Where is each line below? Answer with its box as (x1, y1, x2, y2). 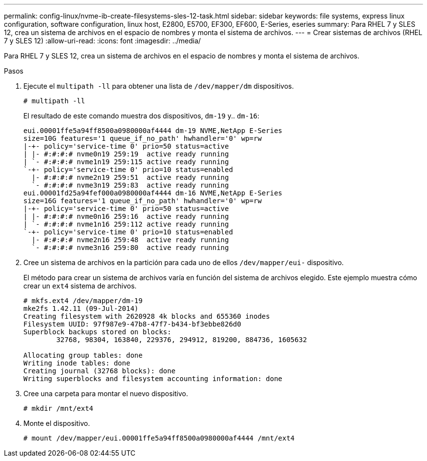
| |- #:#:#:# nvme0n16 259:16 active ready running (23, 212, 229, 220)
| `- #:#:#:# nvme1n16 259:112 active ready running (23, 220, 229, 228)
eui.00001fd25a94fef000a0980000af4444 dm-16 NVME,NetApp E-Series (23, 189, 283, 197)
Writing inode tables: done (23, 359, 131, 367)
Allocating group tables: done (23, 351, 143, 359)
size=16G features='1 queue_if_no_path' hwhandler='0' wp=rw (23, 197, 262, 205)
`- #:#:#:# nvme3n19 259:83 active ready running (31, 181, 229, 189)
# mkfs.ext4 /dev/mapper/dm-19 (23, 297, 143, 305)
